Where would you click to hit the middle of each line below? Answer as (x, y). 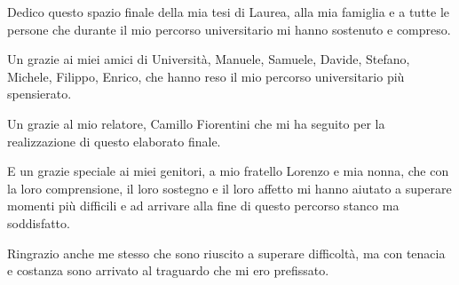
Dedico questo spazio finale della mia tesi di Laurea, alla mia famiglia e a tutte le (229, 12)
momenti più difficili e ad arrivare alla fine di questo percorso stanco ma (203, 206)
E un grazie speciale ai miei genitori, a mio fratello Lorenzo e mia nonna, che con (228, 171)
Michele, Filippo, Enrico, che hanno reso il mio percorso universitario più (206, 76)
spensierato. (40, 94)
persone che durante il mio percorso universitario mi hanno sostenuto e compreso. (229, 29)
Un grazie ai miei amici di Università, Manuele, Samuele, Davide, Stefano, (209, 59)
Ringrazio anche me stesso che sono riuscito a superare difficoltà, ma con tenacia (226, 253)
